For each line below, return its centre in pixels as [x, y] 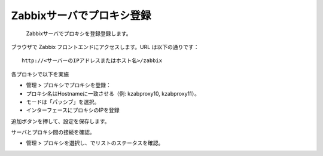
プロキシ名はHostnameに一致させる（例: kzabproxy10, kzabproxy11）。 [113, 93]
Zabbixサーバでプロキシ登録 [81, 16]
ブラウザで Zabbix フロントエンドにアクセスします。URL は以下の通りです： [105, 47]
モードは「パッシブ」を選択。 [63, 102]
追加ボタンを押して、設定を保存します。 [60, 121]
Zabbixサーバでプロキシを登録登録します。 [79, 33]
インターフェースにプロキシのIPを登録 [73, 110]
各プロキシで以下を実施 [40, 74]
